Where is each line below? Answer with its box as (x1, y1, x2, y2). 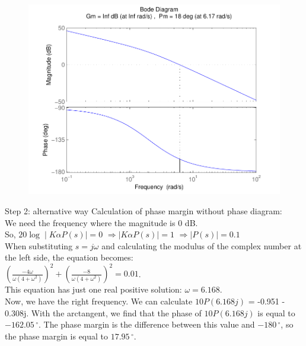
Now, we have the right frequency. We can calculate (5, 294, 193, 307)
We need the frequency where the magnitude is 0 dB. (5, 216, 198, 228)
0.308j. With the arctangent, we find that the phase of (5, 306, 202, 319)
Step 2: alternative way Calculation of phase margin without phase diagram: (5, 204, 282, 217)
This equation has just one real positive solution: (5, 283, 182, 296)
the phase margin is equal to (5, 329, 109, 342)
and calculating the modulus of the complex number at (101, 239, 302, 252)
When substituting (5, 239, 73, 252)
